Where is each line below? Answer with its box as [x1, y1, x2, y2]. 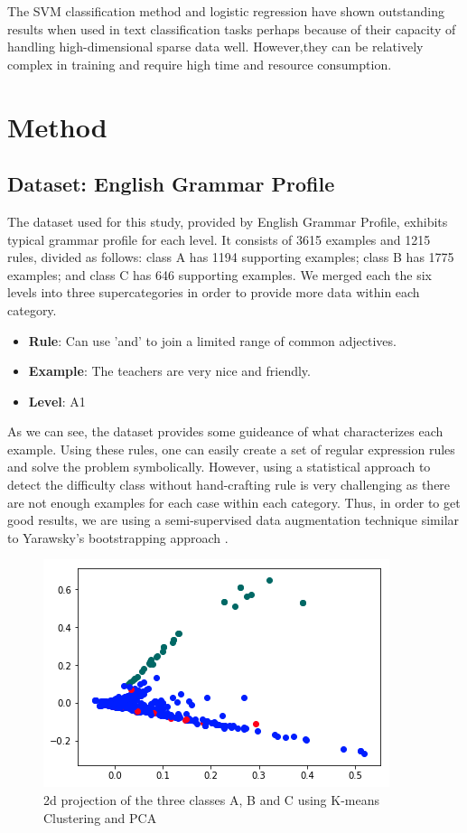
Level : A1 [28, 391, 86, 410]
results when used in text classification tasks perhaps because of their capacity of [7, 19, 456, 38]
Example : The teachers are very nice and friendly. [28, 361, 311, 380]
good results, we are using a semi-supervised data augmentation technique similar [7, 510, 460, 529]
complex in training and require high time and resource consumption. [7, 54, 392, 73]
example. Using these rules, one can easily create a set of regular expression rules [7, 439, 455, 458]
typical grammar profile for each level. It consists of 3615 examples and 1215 [7, 229, 431, 248]
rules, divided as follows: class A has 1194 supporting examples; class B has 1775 [7, 248, 454, 267]
